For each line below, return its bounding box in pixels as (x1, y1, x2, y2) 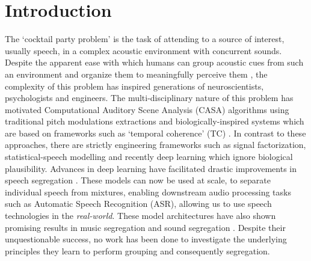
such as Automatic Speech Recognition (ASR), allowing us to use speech (5, 197, 272, 210)
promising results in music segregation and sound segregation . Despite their (5, 221, 286, 233)
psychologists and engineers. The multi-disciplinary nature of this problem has (5, 91, 294, 104)
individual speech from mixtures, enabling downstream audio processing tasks (5, 185, 291, 198)
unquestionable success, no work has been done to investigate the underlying (5, 233, 287, 245)
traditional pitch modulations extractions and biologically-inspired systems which (5, 115, 304, 127)
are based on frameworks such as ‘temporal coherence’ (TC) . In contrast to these (5, 126, 306, 139)
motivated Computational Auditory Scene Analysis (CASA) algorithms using (5, 103, 289, 115)
